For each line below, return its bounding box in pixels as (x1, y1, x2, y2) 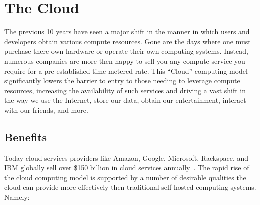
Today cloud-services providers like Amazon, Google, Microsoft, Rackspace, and (4, 152, 249, 163)
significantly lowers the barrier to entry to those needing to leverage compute (4, 75, 240, 86)
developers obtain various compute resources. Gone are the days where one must (4, 36, 251, 46)
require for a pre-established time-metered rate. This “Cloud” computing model (4, 65, 248, 76)
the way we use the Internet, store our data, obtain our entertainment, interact (4, 95, 246, 105)
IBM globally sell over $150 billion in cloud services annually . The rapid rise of (4, 162, 249, 173)
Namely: (4, 192, 30, 202)
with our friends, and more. (4, 104, 88, 115)
